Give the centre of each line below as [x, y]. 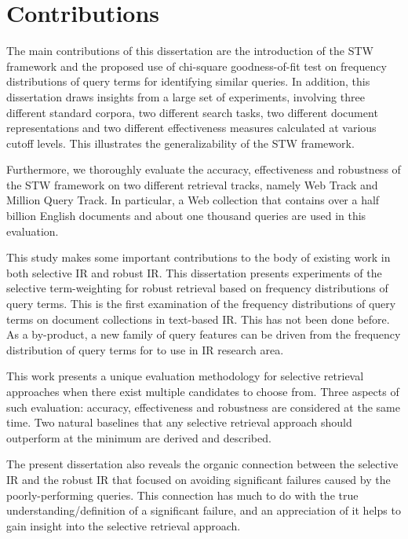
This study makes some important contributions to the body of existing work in [199, 257]
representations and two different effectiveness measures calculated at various [191, 128]
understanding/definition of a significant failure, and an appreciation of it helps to [204, 510]
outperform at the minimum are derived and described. [139, 437]
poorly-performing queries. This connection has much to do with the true [182, 495]
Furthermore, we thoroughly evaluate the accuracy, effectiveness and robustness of [204, 169]
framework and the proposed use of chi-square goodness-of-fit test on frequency [197, 66]
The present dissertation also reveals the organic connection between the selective [202, 464]
